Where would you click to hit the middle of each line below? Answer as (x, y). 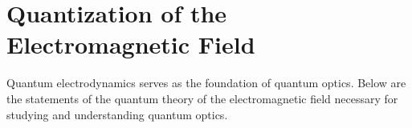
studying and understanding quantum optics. (117, 114)
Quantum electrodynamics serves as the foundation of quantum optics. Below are (206, 83)
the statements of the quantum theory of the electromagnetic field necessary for (202, 98)
